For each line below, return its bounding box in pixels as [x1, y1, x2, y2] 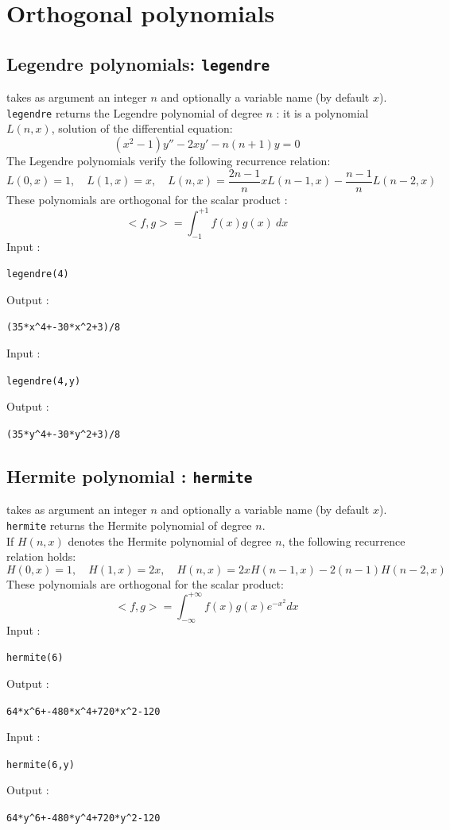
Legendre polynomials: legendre [6, 51, 270, 75]
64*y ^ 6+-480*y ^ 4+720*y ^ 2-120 [6, 813, 161, 824]
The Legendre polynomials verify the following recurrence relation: [6, 152, 331, 168]
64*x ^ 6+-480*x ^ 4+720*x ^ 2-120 [6, 705, 161, 717]
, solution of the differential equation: [51, 120, 233, 137]
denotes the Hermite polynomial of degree [68, 532, 272, 549]
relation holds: [6, 548, 76, 565]
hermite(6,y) [6, 759, 75, 770]
